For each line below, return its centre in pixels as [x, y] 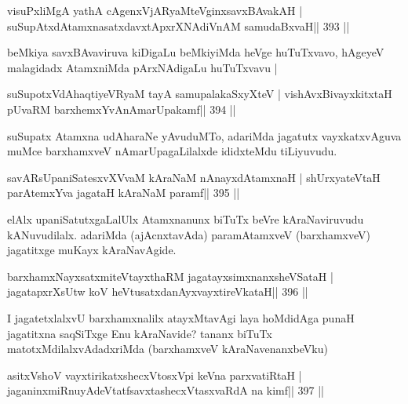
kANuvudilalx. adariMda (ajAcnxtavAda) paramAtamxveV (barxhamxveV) [189, 234]
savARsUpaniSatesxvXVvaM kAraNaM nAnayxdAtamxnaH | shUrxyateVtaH [194, 177]
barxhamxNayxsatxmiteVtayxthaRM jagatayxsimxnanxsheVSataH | [170, 276]
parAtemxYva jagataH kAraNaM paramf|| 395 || [124, 193]
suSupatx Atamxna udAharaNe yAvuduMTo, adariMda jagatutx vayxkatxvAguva [204, 135]
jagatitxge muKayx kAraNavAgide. [92, 250]
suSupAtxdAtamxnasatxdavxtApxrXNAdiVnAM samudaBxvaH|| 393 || [178, 25]
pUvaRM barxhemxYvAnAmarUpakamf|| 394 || [122, 109]
